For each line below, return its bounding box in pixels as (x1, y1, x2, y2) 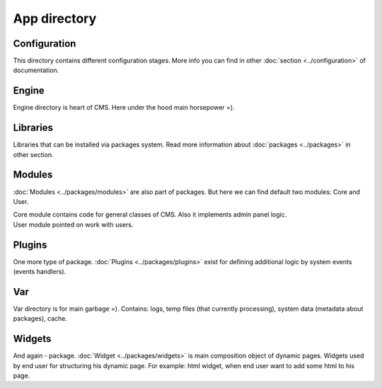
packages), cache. (13, 314, 67, 323)
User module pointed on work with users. (13, 220, 134, 229)
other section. (13, 150, 54, 159)
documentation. (13, 66, 59, 74)
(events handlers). (13, 268, 66, 276)
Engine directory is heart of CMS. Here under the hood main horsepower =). (13, 103, 235, 112)
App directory (13, 11, 97, 26)
